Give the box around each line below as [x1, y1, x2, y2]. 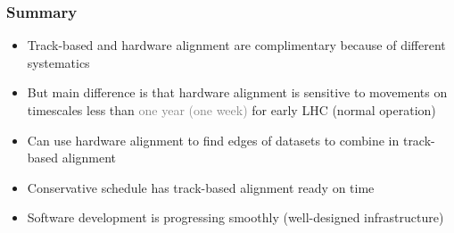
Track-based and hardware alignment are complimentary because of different [27, 36, 446, 54]
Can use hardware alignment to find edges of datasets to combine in [27, 130, 400, 149]
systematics [27, 53, 90, 71]
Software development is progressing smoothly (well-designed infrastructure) [27, 208, 444, 227]
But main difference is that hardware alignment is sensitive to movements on [27, 83, 448, 102]
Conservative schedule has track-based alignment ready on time [27, 178, 375, 196]
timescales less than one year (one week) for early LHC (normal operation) [27, 101, 436, 119]
